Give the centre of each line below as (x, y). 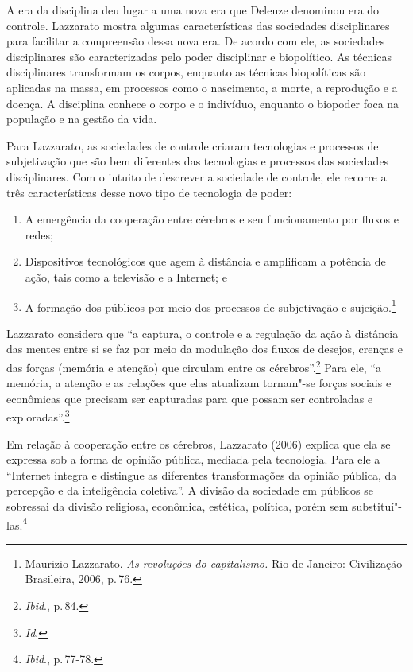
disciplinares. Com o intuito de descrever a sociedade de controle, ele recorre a (197, 176)
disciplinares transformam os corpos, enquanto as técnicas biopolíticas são (186, 72)
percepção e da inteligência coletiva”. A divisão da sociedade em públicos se (190, 490)
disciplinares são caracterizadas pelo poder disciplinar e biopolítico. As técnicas (199, 56)
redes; (39, 234)
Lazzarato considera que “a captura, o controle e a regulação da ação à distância (203, 333)
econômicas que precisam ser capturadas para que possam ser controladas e (190, 398)
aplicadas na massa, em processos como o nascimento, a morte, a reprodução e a (202, 87)
